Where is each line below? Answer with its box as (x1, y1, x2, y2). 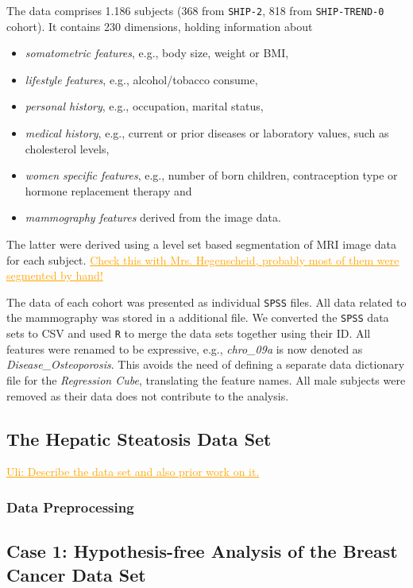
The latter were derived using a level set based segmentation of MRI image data (6, 236, 396, 252)
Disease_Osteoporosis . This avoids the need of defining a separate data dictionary (6, 356, 405, 373)
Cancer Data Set (6, 562, 146, 586)
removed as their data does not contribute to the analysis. (6, 387, 289, 404)
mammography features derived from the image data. (25, 209, 281, 226)
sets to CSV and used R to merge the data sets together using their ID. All (6, 325, 371, 342)
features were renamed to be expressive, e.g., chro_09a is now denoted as (6, 340, 363, 357)
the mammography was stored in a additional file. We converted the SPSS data (6, 309, 389, 326)
